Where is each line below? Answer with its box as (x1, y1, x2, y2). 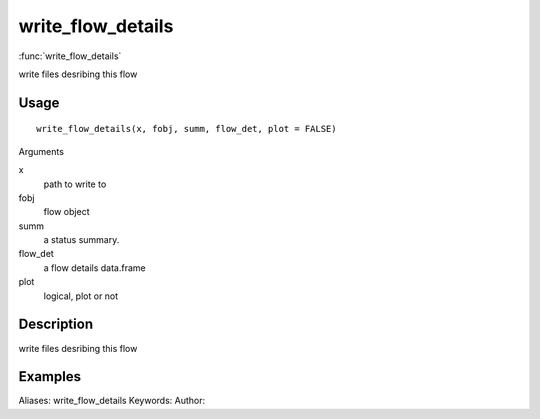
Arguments (18, 145, 65, 157)
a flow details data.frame (43, 261, 146, 274)
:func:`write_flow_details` (18, 50, 122, 62)
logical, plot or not (43, 290, 119, 302)
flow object (43, 206, 90, 218)
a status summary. (43, 234, 120, 246)
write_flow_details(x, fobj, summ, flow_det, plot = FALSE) (36, 123, 337, 135)
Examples (18, 368, 82, 385)
